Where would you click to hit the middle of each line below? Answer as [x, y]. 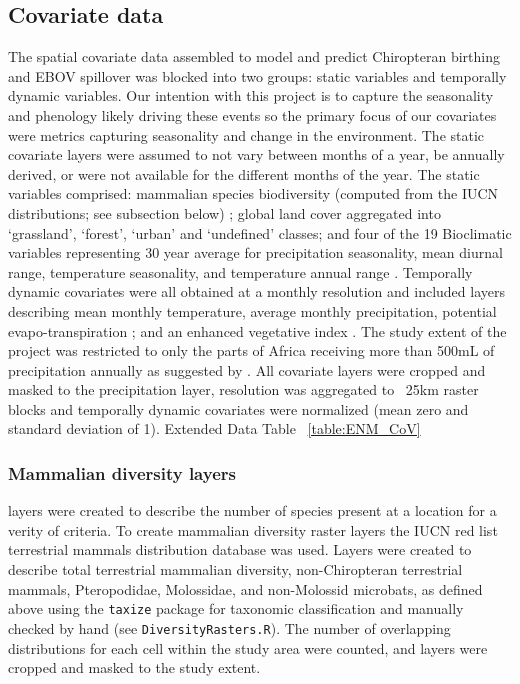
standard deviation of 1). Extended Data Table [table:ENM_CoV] [214, 428]
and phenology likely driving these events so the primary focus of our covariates [252, 114]
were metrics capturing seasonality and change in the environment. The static [246, 134]
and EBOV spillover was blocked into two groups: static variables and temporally [257, 75]
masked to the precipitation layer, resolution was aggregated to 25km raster [243, 389]
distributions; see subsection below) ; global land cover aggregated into [224, 212]
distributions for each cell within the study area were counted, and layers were [248, 647]
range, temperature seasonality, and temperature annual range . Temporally [240, 271]
